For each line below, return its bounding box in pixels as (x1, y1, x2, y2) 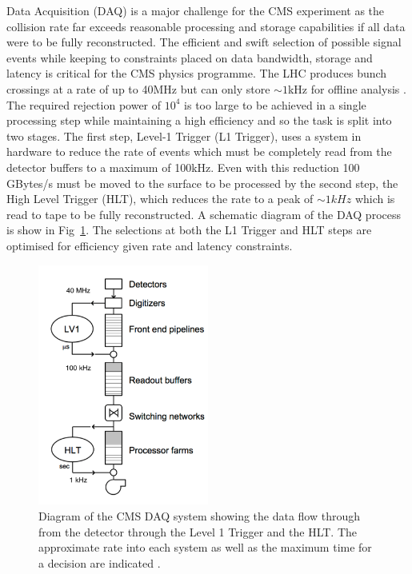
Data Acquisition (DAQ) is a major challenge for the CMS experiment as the (6, 2, 385, 18)
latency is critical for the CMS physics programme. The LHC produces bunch (6, 65, 387, 82)
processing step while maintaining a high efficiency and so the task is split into (6, 112, 392, 129)
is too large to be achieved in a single (184, 96, 366, 113)
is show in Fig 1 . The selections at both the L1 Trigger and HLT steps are (6, 221, 372, 238)
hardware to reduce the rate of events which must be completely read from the (6, 143, 392, 160)
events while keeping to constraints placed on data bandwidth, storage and (6, 49, 373, 66)
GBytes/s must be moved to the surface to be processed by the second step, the (6, 174, 398, 191)
